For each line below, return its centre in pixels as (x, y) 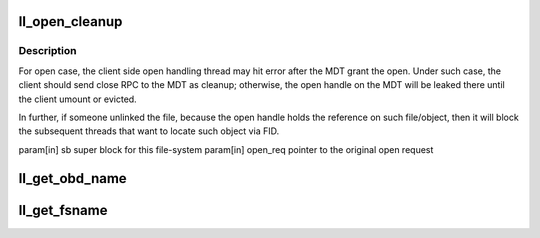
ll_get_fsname (63, 210)
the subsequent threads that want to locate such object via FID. (149, 131)
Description (47, 51)
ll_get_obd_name (72, 178)
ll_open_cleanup (70, 21)
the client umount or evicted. (77, 99)
